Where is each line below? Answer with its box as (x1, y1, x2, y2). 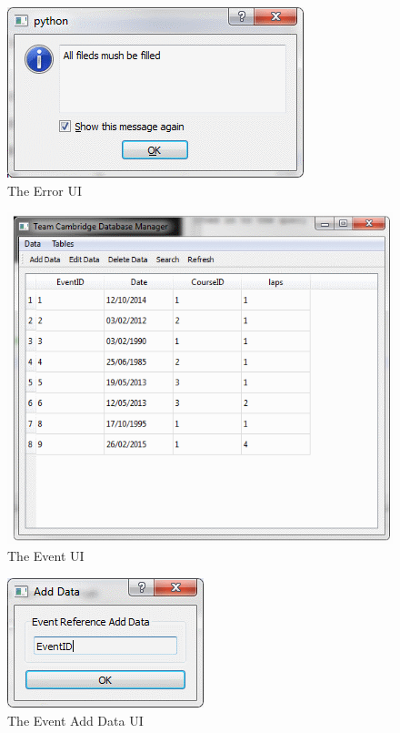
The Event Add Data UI (7, 710, 144, 729)
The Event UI (7, 546, 85, 565)
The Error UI (7, 180, 82, 199)
